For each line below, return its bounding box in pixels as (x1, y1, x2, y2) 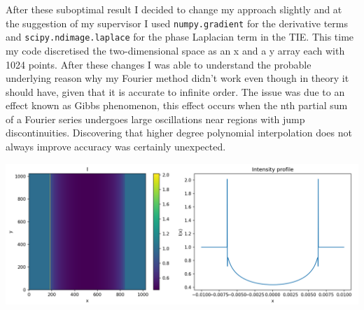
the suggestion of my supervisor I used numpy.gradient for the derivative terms (6, 15, 348, 30)
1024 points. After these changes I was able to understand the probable (6, 57, 311, 71)
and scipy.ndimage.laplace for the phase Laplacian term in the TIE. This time (6, 29, 354, 44)
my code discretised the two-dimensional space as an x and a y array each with (6, 43, 345, 57)
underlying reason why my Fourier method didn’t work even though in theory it (6, 71, 349, 85)
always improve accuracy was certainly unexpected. (6, 139, 226, 154)
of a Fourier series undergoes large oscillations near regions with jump (6, 111, 305, 126)
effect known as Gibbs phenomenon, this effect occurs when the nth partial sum (6, 98, 348, 113)
